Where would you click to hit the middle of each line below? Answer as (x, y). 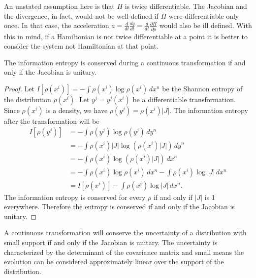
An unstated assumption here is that (59, 6)
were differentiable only (204, 15)
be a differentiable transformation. (184, 99)
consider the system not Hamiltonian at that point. (81, 46)
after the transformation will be (52, 121)
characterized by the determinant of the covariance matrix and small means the (124, 252)
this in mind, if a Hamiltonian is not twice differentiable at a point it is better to (126, 36)
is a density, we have (77, 110)
